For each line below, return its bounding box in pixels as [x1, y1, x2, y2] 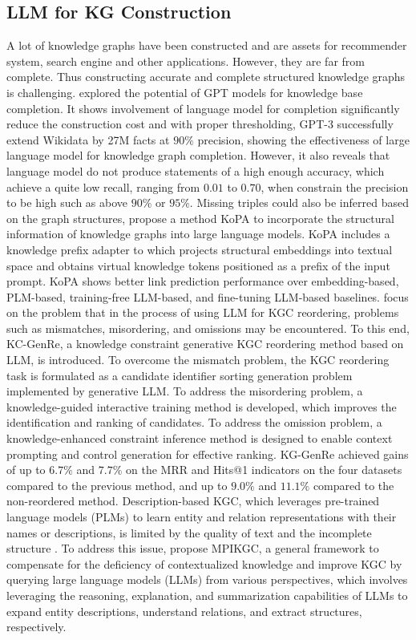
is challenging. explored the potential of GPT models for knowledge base [6, 83, 363, 100]
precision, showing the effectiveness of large [197, 131, 410, 148]
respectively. [6, 618, 67, 635]
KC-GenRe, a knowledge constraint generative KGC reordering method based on [6, 335, 404, 352]
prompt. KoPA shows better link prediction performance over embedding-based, [6, 273, 399, 290]
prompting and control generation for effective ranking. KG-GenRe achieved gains [6, 445, 409, 462]
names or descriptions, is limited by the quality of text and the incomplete [6, 524, 372, 541]
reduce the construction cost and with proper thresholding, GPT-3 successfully [6, 115, 394, 132]
